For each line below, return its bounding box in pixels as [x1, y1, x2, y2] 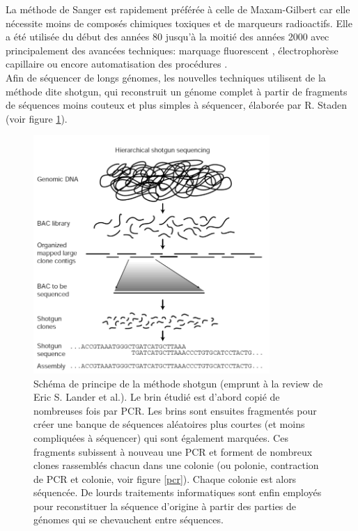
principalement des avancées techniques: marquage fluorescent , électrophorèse [6, 43, 338, 57]
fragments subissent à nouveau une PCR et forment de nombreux [33, 444, 313, 459]
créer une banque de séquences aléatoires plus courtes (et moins [33, 417, 305, 431]
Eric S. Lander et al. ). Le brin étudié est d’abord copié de [33, 390, 280, 404]
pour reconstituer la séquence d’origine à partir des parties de [33, 498, 297, 513]
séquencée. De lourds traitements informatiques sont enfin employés [33, 485, 322, 500]
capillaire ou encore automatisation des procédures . [6, 56, 228, 71]
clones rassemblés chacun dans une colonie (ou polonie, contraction [33, 458, 319, 472]
